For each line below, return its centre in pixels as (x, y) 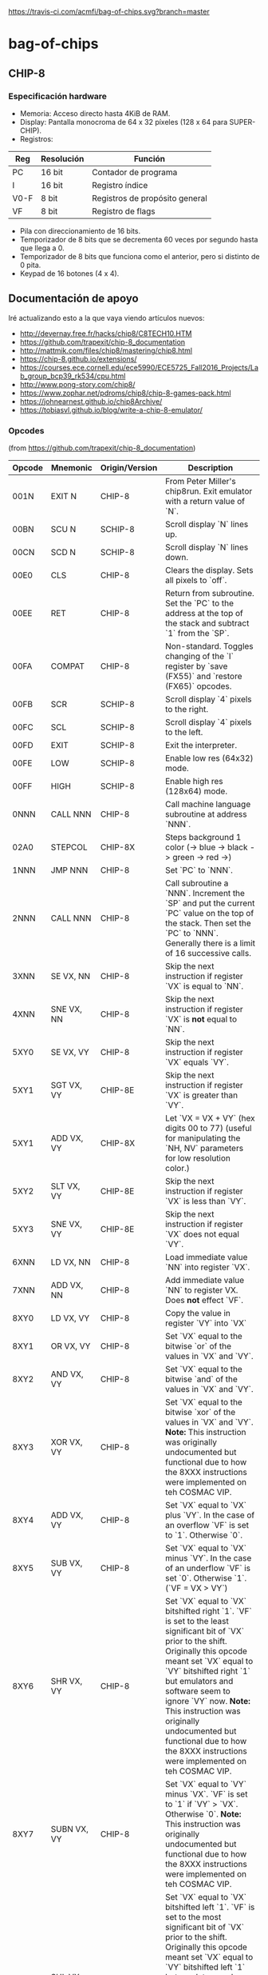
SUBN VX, (70, 1829)
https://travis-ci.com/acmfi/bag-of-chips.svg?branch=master (109, 12)
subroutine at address (206, 814)
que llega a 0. (42, 248)
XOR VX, (67, 1441)
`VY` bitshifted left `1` (205, 1967)
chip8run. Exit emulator (209, 491)
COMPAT (68, 666)
